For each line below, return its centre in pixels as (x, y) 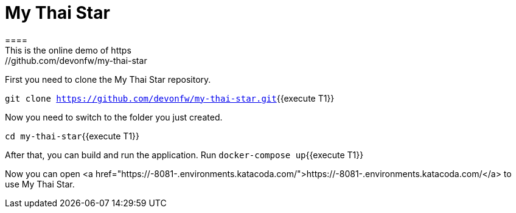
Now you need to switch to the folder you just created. (114, 117)
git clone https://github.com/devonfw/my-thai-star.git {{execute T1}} (170, 98)
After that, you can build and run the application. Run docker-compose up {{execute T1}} (184, 155)
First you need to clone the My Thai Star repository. (108, 79)
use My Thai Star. (40, 184)
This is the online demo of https (68, 50)
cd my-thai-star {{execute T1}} (72, 136)
